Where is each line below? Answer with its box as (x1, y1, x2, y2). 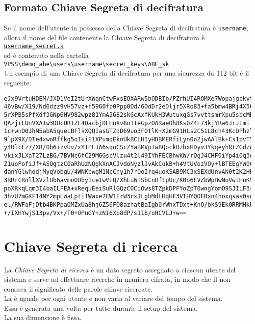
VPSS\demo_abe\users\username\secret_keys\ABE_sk (4, 60, 169, 68)
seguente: (4, 77, 31, 87)
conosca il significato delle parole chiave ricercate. (4, 283, 153, 294)
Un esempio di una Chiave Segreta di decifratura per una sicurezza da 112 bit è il (4, 68, 249, 78)
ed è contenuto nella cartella (4, 50, 89, 60)
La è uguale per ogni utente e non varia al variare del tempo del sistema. (4, 293, 223, 303)
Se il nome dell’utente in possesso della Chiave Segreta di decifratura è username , (4, 23, 248, 33)
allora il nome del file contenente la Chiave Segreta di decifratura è (4, 32, 205, 42)
